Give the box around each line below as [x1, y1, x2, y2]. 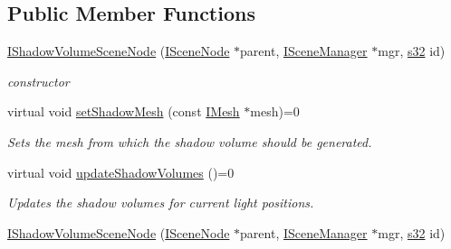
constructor [7, 71, 70, 90]
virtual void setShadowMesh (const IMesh [7, 102, 240, 121]
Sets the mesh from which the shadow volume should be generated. [7, 132, 372, 151]
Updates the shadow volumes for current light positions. [7, 193, 314, 212]
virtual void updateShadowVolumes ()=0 [7, 162, 235, 181]
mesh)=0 [250, 102, 300, 121]
